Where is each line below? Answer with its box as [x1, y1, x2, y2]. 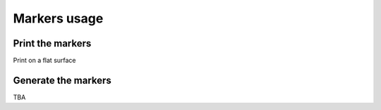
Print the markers [13, 37, 92, 49]
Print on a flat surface [13, 56, 77, 65]
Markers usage [13, 11, 104, 26]
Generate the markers [13, 74, 112, 86]
